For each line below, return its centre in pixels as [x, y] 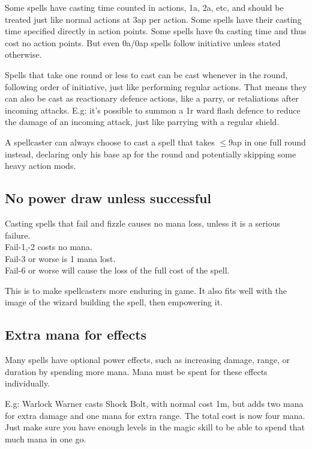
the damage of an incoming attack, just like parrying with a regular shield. [142, 122]
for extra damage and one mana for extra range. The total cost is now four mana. [155, 415]
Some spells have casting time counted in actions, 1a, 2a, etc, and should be [144, 7]
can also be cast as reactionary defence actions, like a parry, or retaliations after [152, 98]
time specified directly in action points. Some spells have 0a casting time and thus [156, 31]
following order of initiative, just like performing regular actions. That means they [156, 86]
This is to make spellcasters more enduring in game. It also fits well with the [146, 290]
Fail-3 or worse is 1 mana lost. [60, 258]
